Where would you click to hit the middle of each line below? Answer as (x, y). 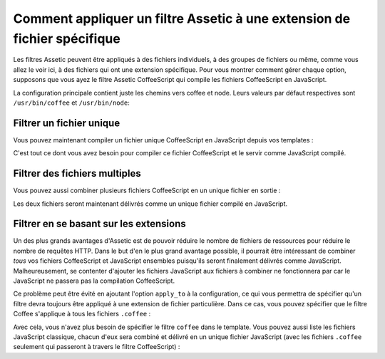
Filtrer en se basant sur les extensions (100, 224)
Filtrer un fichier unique (67, 123)
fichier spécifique (67, 38)
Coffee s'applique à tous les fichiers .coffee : (82, 314)
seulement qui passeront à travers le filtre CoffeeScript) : (97, 347)
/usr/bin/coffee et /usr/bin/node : (71, 103)
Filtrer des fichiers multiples (77, 173)
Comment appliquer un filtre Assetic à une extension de (182, 19)
